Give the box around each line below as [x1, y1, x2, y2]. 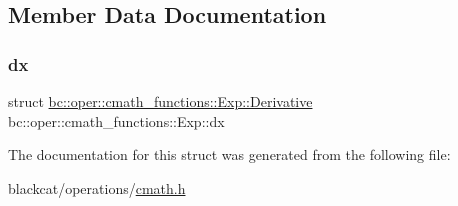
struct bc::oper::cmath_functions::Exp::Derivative [8, 91, 313, 111]
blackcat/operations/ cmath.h [8, 177, 186, 198]
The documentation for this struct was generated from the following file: [8, 144, 451, 165]
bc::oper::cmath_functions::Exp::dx [8, 110, 225, 131]
